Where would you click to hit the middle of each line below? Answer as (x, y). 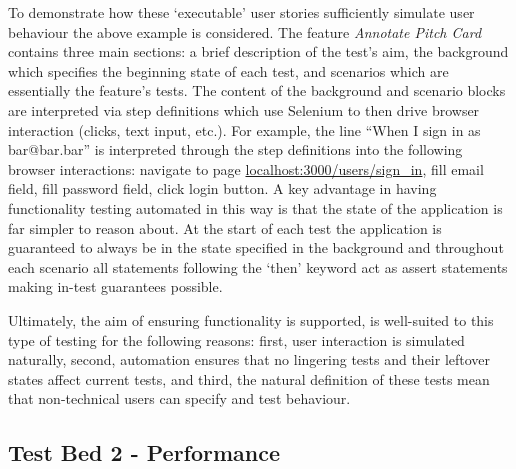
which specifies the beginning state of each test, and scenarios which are (228, 70)
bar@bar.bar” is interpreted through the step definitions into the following (235, 149)
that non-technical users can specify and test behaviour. (179, 398)
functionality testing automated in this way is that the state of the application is (255, 207)
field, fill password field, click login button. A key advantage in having (222, 188)
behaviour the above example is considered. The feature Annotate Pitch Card (245, 31)
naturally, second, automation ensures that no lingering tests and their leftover (249, 359)
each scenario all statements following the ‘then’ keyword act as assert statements (258, 266)
